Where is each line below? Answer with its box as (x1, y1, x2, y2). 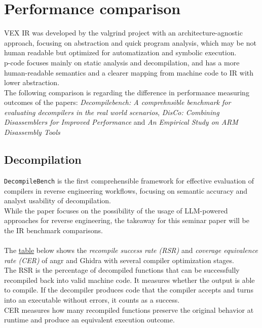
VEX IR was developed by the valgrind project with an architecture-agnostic (4, 27, 243, 38)
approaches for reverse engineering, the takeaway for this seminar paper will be (4, 215, 249, 226)
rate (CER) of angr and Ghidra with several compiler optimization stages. (4, 254, 234, 265)
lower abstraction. (4, 77, 60, 88)
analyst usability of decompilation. (4, 195, 111, 206)
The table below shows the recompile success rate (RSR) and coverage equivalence (4, 245, 258, 256)
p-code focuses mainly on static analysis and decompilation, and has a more (4, 57, 240, 67)
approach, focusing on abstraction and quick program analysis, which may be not (4, 37, 256, 48)
